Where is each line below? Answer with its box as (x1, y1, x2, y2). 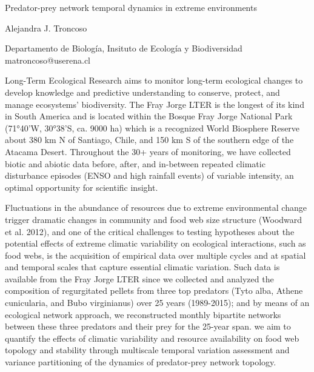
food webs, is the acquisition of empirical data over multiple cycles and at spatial (5, 248, 306, 261)
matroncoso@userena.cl (5, 53, 91, 66)
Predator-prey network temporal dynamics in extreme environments (5, 1, 257, 13)
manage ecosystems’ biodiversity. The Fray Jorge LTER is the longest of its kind (5, 98, 304, 110)
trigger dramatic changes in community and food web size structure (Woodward (5, 213, 302, 225)
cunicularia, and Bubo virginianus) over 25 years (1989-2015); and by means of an (5, 296, 310, 309)
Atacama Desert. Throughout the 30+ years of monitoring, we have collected (5, 145, 291, 158)
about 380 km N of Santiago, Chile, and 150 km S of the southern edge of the (5, 133, 294, 146)
